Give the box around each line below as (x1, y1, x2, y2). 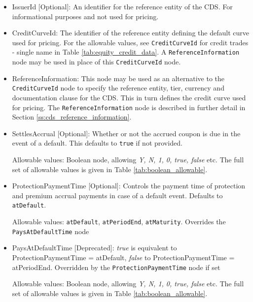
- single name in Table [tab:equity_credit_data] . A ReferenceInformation (12, 47, 240, 57)
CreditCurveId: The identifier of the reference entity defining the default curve (12, 28, 249, 38)
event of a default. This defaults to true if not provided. (12, 138, 182, 148)
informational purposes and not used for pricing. (12, 11, 159, 21)
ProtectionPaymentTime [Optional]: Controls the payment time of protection (12, 181, 246, 191)
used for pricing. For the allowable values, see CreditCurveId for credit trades (12, 37, 249, 47)
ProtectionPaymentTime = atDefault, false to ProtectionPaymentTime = (12, 252, 235, 263)
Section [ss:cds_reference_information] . (12, 112, 132, 122)
